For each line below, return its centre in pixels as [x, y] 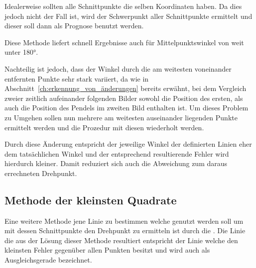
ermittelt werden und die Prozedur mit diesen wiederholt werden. [104, 127]
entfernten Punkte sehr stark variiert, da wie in [77, 78]
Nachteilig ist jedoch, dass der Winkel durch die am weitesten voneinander [118, 68]
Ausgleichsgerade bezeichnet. [48, 260]
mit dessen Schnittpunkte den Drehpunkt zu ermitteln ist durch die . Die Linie [125, 230]
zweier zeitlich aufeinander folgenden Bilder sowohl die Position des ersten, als [124, 98]
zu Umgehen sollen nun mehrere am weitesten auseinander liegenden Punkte [121, 117]
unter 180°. [21, 52]
